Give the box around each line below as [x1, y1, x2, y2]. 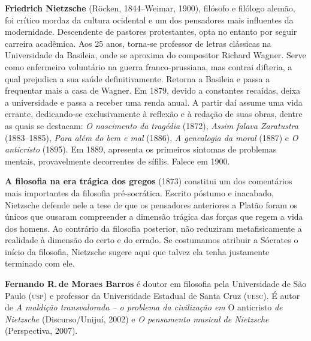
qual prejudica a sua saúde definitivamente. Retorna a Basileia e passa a [5, 72, 270, 85]
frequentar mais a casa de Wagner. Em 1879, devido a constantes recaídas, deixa [5, 84, 301, 97]
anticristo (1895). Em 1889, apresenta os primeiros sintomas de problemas [5, 143, 277, 155]
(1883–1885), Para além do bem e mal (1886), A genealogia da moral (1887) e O [5, 131, 298, 143]
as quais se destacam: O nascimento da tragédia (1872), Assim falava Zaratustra [5, 119, 298, 131]
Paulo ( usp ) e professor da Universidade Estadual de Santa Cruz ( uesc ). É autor [5, 289, 300, 301]
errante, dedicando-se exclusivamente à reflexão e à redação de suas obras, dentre [5, 107, 303, 120]
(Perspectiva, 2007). [5, 324, 78, 337]
